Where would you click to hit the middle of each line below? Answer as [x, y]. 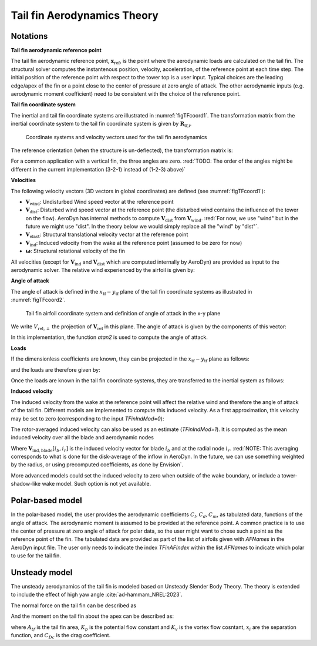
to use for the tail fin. [36, 556]
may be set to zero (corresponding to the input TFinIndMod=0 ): [87, 418]
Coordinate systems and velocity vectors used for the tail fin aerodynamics [116, 137]
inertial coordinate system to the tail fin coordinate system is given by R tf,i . [101, 125]
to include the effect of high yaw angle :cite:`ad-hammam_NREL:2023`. [97, 595]
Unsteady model [42, 572]
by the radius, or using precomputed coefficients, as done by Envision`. [97, 465]
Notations [29, 36]
